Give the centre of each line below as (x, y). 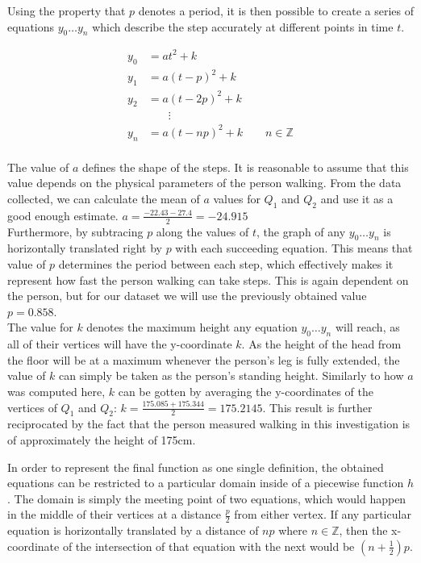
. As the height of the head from (321, 344)
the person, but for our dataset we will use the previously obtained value (187, 296)
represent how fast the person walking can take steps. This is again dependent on (208, 279)
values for (237, 198)
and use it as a (357, 198)
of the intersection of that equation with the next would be (208, 546)
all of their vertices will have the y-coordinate (120, 344)
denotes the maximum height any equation (192, 327)
